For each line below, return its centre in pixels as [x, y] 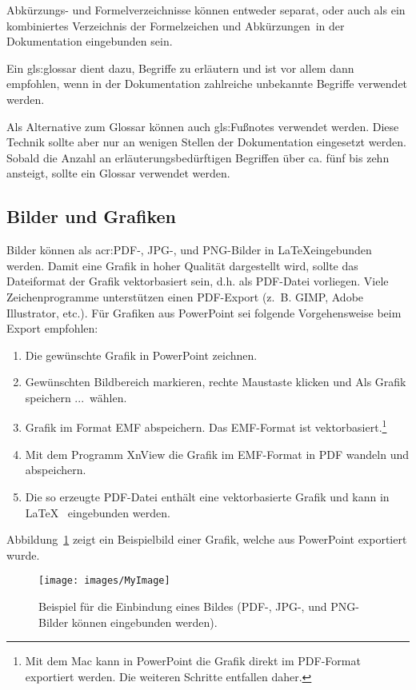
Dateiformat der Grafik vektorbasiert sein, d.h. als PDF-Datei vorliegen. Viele [198, 281]
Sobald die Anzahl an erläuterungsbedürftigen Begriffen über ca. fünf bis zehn [198, 157]
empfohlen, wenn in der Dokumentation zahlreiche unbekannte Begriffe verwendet [207, 84]
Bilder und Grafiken [92, 216]
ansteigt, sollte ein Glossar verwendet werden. [118, 173]
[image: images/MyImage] [104, 581]
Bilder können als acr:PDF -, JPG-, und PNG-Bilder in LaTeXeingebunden [189, 250]
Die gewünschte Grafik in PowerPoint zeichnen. [141, 355]
